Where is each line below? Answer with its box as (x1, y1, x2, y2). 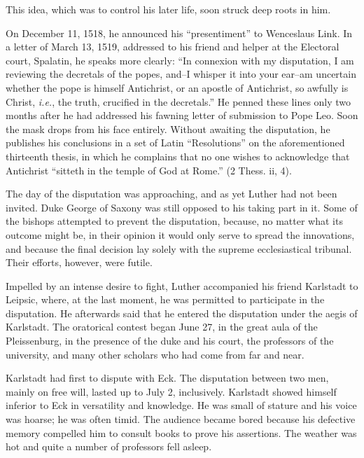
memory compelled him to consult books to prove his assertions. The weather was (6, 425, 357, 440)
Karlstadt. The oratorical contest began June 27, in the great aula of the (6, 319, 318, 334)
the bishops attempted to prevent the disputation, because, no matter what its (6, 214, 343, 228)
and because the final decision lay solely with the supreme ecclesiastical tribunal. (6, 241, 352, 256)
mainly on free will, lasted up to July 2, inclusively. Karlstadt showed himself (6, 384, 337, 398)
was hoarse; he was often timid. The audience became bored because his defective (6, 412, 356, 426)
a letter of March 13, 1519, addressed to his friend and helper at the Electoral (6, 39, 339, 54)
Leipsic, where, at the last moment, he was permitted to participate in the (6, 292, 325, 307)
